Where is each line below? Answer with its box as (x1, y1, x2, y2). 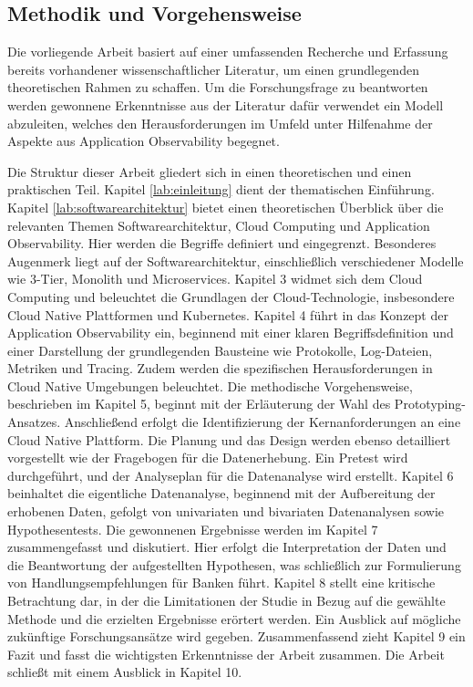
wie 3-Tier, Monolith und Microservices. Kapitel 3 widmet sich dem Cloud (7, 269, 423, 288)
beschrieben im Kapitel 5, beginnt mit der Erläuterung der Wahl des (7, 394, 391, 413)
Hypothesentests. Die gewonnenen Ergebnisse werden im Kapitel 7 (7, 519, 378, 538)
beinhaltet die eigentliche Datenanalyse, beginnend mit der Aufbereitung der (7, 484, 436, 503)
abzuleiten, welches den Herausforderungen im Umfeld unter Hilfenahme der (7, 113, 433, 132)
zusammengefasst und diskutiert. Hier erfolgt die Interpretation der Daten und (7, 537, 447, 557)
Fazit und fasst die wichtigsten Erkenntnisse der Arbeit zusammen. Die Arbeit (7, 644, 445, 663)
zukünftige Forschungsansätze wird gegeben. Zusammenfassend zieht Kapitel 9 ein (7, 627, 466, 646)
